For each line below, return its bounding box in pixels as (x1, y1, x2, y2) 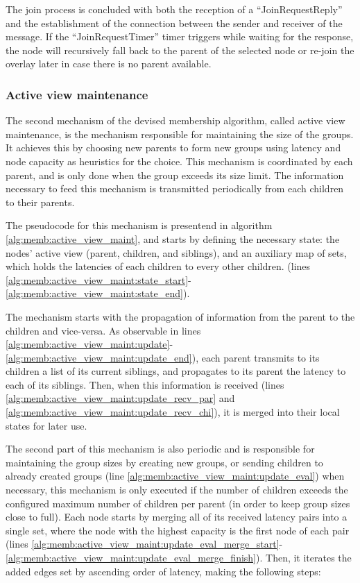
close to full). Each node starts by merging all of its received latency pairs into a (6, 509, 348, 524)
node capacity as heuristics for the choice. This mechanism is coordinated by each (6, 153, 353, 168)
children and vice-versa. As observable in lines (6, 323, 201, 337)
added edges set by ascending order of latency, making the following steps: (6, 564, 321, 578)
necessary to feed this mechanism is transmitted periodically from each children (6, 181, 344, 196)
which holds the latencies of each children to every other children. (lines (6, 259, 311, 273)
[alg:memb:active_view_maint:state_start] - (6, 272, 191, 287)
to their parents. (6, 194, 75, 209)
